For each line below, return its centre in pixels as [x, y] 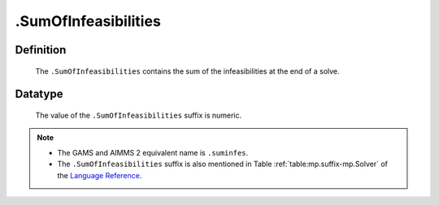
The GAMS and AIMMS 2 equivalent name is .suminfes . [153, 152]
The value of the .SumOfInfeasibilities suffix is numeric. [139, 115]
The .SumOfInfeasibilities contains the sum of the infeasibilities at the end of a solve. [188, 71]
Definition [41, 50]
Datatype [39, 94]
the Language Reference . [100, 175]
